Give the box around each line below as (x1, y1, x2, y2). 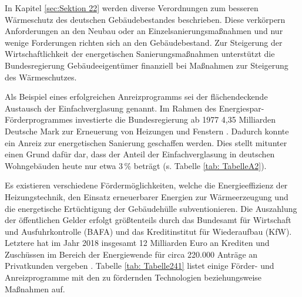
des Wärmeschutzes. (5, 70, 77, 83)
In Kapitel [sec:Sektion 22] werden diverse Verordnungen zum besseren (5, 2, 259, 14)
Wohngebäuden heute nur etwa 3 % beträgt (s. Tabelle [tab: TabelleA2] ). (5, 159, 267, 171)
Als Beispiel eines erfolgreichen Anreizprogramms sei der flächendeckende (5, 90, 268, 103)
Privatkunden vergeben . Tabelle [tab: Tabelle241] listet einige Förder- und (5, 259, 274, 272)
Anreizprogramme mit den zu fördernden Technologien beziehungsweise (5, 271, 262, 283)
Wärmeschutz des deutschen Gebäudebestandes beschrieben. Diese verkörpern (5, 13, 286, 25)
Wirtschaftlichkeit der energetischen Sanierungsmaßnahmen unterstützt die (5, 48, 275, 60)
